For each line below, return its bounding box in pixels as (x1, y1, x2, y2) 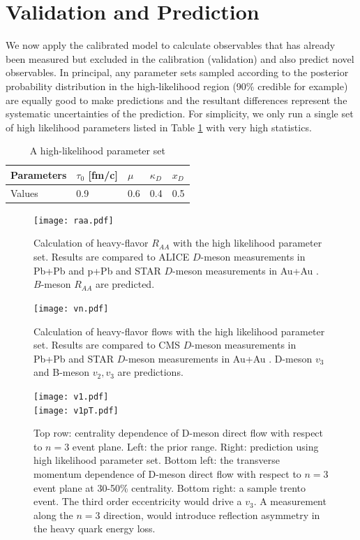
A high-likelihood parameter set (29, 143, 165, 158)
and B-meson (33, 365, 89, 379)
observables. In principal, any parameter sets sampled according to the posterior (6, 65, 349, 80)
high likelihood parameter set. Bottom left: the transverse (33, 453, 280, 467)
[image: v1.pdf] (33, 391, 109, 402)
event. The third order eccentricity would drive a (33, 494, 242, 509)
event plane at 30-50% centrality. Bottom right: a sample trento (33, 480, 306, 495)
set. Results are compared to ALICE (33, 249, 190, 264)
